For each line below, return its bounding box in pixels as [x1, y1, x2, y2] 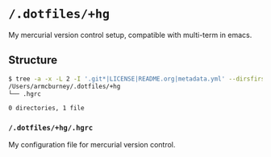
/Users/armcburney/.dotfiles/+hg [8, 82, 121, 90]
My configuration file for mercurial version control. [8, 139, 176, 149]
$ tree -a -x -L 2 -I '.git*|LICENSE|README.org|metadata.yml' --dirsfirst [8, 75, 269, 83]
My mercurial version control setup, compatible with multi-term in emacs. [8, 30, 252, 39]
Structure [8, 53, 58, 67]
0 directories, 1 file [8, 104, 85, 113]
